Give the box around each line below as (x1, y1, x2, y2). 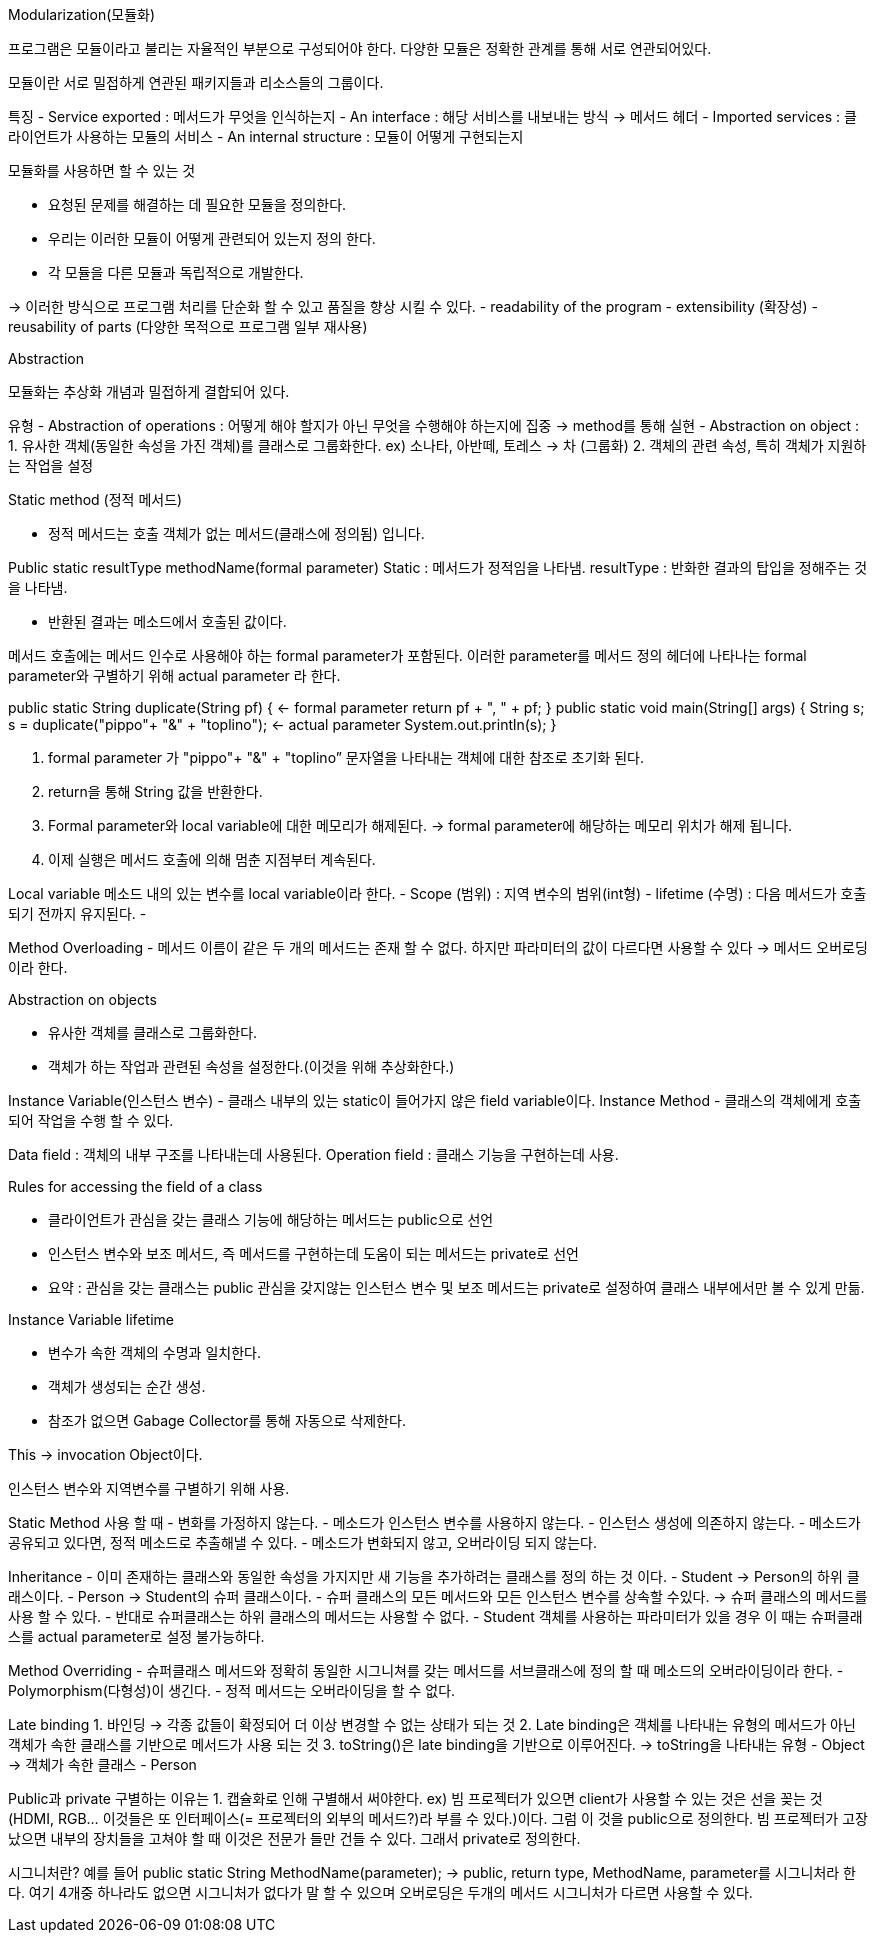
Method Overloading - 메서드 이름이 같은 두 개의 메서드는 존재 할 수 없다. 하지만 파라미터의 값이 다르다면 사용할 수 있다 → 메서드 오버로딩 (8, 939, 868, 956)
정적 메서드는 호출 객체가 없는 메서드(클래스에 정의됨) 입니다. (48, 525, 425, 542)
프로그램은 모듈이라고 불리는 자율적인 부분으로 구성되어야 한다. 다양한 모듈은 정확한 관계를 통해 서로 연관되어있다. (8, 40, 712, 57)
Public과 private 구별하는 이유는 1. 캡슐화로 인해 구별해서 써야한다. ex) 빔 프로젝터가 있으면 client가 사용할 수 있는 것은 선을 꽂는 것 (8, 1790, 823, 1807)
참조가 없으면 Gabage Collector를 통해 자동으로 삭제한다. (48, 1412, 406, 1429)
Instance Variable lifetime (8, 1311, 174, 1328)
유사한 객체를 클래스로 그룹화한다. (48, 1024, 258, 1041)
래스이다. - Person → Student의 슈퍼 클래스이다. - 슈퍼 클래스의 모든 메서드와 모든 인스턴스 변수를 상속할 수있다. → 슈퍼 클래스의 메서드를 (8, 1588, 868, 1605)
